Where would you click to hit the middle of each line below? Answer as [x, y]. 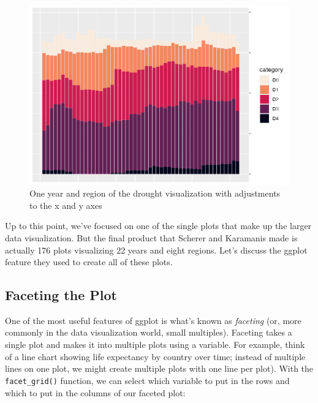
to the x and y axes [66, 205]
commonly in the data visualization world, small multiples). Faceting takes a [149, 332]
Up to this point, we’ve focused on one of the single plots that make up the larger [158, 226]
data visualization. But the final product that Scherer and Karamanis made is [151, 237]
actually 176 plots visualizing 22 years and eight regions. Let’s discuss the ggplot [156, 250]
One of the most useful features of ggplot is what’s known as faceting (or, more [153, 320]
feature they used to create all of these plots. [89, 262]
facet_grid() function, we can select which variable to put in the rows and [147, 380]
